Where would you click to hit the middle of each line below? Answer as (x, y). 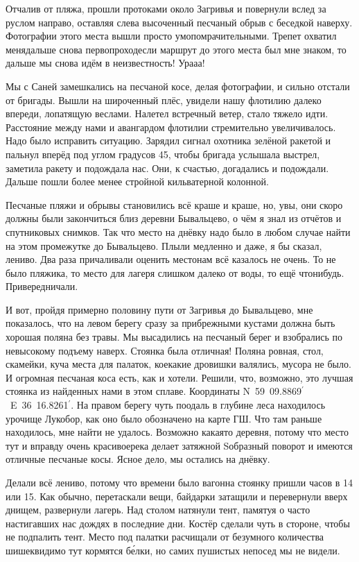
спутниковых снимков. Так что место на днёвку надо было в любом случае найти (178, 231)
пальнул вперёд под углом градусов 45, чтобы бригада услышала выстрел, (163, 154)
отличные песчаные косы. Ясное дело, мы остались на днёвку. (138, 459)
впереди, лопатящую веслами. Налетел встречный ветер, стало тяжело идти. (167, 113)
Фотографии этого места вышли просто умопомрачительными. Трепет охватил (171, 36)
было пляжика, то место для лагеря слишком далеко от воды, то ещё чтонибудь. (175, 272)
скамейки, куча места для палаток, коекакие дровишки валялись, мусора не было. (178, 364)
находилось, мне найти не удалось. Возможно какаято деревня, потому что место (177, 432)
